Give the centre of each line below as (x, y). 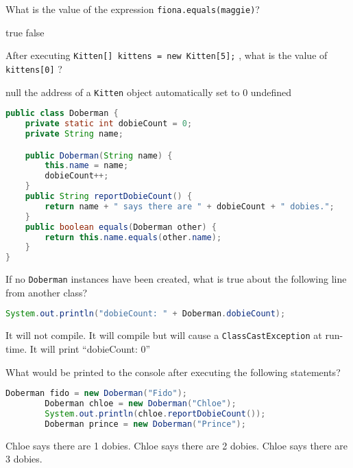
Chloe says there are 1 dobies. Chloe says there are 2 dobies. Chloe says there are (176, 445)
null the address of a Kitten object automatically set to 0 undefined (148, 92)
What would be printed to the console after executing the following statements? (173, 372)
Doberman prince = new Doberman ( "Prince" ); (145, 424)
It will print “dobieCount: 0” (90, 348)
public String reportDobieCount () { (109, 196)
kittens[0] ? (34, 68)
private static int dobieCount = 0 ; (109, 124)
